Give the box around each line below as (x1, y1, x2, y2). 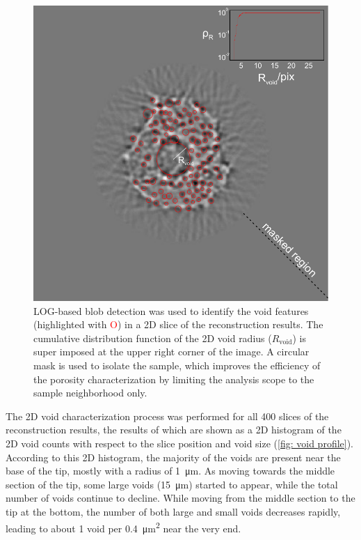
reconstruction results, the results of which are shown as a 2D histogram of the (6, 422, 342, 437)
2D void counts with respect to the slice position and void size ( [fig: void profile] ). (6, 435, 354, 450)
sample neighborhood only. (33, 385, 147, 400)
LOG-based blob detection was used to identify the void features (33, 303, 309, 318)
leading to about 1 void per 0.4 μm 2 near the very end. (6, 518, 241, 535)
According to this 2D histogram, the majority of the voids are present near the (6, 449, 341, 464)
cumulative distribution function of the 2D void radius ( (33, 330, 272, 345)
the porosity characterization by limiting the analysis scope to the (33, 371, 314, 386)
